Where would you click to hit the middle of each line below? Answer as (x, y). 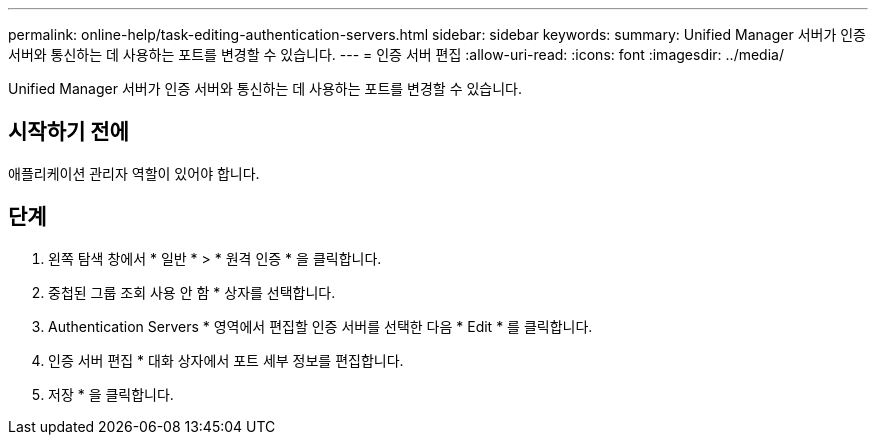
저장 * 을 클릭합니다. (111, 394)
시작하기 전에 (68, 132)
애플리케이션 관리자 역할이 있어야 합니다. (134, 173)
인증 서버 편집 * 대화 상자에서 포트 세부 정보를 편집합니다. (226, 360)
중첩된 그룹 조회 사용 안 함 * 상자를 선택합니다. (192, 292)
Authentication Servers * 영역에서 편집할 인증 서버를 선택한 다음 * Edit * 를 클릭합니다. (320, 326)
